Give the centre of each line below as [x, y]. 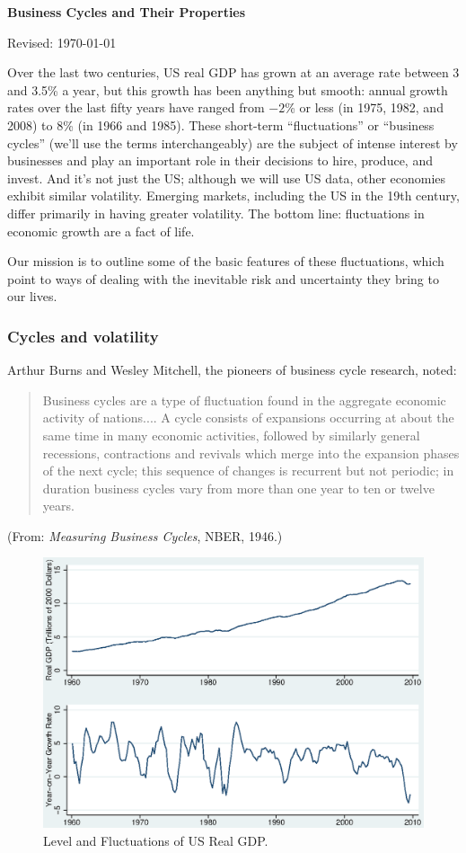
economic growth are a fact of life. [101, 231]
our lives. [32, 296]
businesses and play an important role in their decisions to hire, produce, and [220, 160]
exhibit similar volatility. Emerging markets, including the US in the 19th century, [233, 195]
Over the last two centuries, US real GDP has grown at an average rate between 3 [233, 72]
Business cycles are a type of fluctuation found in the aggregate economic [244, 400]
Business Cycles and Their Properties [127, 12]
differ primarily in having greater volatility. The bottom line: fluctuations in [216, 213]
